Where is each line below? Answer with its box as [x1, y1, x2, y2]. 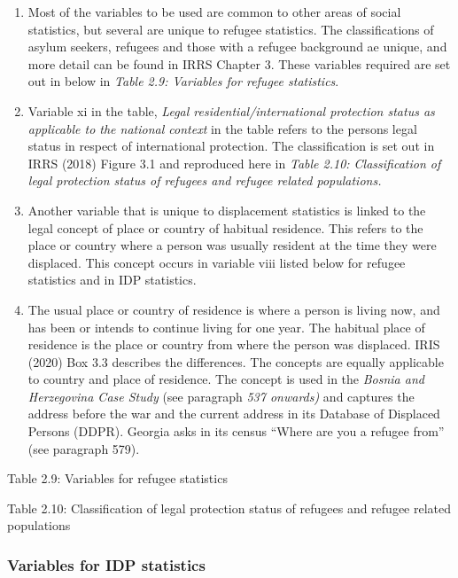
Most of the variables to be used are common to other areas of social [27, 3, 401, 20]
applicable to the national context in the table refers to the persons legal [27, 119, 417, 137]
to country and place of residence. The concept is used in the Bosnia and [27, 370, 424, 388]
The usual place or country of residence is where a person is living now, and [27, 300, 440, 318]
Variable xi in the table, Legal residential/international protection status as [27, 101, 435, 120]
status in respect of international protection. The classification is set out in [27, 137, 435, 155]
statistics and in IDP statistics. [27, 270, 197, 289]
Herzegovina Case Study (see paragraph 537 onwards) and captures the [27, 387, 415, 405]
